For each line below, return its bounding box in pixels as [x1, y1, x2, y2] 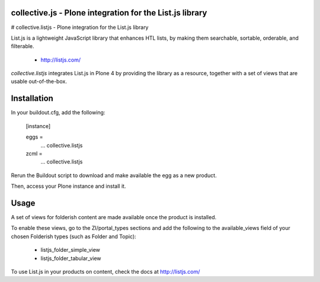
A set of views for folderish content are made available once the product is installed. [11, 214, 216, 221]
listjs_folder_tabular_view [40, 255, 101, 262]
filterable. [11, 43, 35, 50]
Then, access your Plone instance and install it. [11, 182, 126, 190]
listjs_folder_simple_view [40, 246, 101, 254]
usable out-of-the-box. [11, 78, 68, 85]
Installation [11, 94, 53, 104]
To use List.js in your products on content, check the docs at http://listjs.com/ [11, 268, 200, 275]
